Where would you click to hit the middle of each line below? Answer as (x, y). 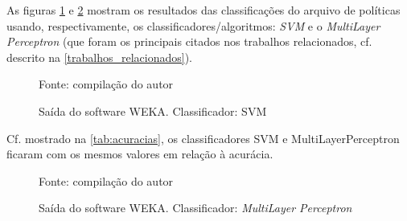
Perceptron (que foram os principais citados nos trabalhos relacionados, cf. (189, 41)
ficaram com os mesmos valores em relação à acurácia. (140, 154)
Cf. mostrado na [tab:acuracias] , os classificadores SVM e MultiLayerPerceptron (203, 138)
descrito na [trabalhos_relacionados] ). (99, 57)
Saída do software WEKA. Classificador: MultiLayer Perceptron (195, 208)
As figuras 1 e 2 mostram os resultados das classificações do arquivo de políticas (203, 10)
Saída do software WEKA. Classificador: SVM (153, 110)
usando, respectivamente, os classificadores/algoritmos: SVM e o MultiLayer (193, 25)
